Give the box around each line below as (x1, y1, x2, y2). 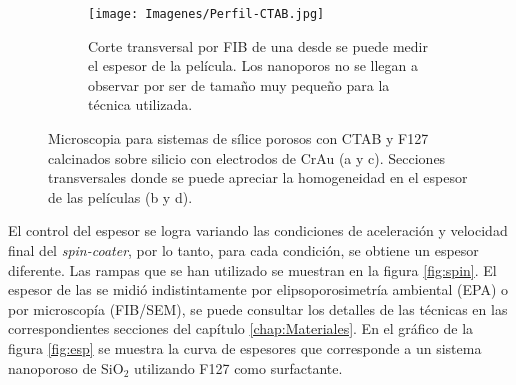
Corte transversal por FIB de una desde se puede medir (88, 35, 428, 56)
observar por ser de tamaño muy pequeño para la (88, 74, 390, 95)
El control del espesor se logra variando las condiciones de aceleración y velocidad (8, 220, 508, 241)
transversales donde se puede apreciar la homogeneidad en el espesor (48, 167, 468, 188)
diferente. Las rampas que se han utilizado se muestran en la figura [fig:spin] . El (8, 259, 497, 280)
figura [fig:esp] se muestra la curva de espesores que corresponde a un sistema (8, 337, 482, 358)
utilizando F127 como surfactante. (133, 357, 343, 378)
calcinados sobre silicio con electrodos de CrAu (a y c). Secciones (48, 147, 446, 168)
